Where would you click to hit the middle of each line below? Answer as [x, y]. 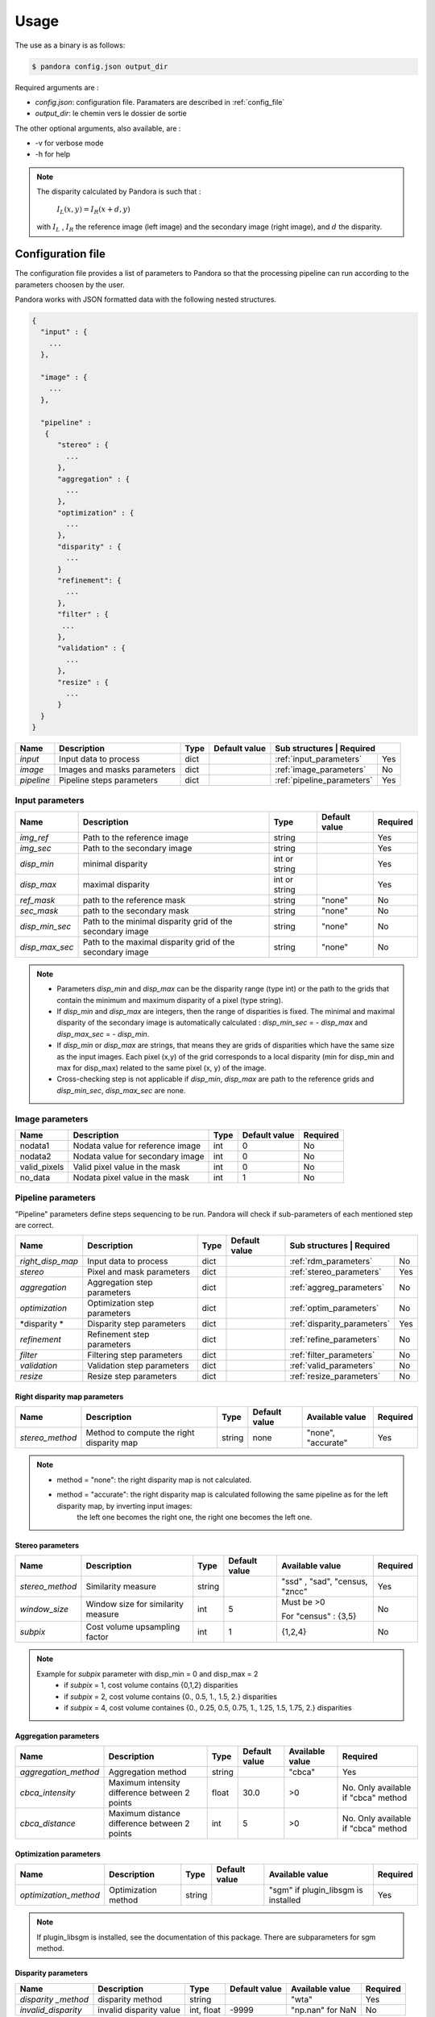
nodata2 [35, 1156]
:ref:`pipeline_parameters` [324, 780]
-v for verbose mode [69, 143]
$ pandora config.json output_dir [100, 66]
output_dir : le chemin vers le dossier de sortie [111, 114]
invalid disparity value [139, 2010]
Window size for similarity [135, 1604]
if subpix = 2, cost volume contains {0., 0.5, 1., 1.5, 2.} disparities [171, 1696]
